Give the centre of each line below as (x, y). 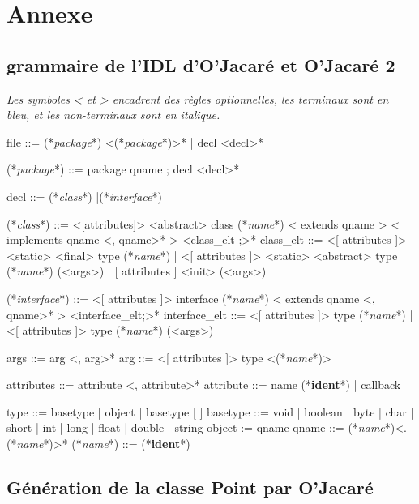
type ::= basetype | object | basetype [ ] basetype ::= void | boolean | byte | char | (210, 411)
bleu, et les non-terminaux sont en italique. (113, 115)
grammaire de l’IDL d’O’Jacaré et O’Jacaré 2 (201, 64)
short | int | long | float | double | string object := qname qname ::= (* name (196, 427)
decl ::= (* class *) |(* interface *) (84, 196)
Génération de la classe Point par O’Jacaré (190, 487)
